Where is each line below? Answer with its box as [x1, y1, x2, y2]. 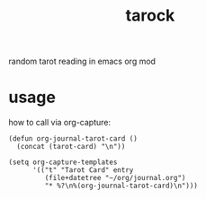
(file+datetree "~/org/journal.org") [44, 174, 186, 183]
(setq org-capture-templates [8, 158, 118, 167]
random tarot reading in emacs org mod [8, 56, 157, 67]
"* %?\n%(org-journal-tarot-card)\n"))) [44, 181, 199, 191]
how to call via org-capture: [8, 117, 112, 128]
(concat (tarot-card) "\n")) [16, 143, 126, 151]
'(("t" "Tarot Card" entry [31, 166, 134, 175]
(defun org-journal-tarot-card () [8, 134, 139, 143]
